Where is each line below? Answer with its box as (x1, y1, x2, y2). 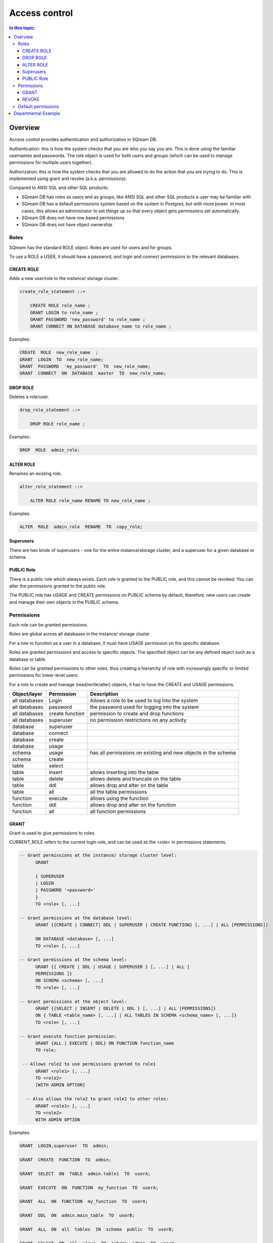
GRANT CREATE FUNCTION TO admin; (19, 1157, 112, 1163)
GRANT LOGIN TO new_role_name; (19, 356, 104, 362)
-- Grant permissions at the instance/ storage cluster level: (19, 853, 177, 858)
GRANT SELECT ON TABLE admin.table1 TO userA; (19, 1171, 151, 1176)
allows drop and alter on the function (90, 801, 176, 808)
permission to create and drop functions (90, 710, 184, 717)
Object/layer (12, 691, 43, 698)
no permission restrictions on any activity (90, 716, 187, 723)
